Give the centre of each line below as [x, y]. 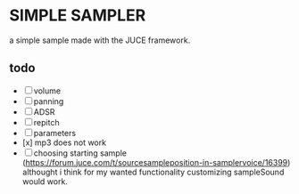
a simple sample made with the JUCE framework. [100, 40]
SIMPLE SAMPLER [78, 16]
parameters [55, 133]
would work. [45, 181]
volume [47, 91]
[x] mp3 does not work [64, 142]
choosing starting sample [80, 153]
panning [49, 101]
